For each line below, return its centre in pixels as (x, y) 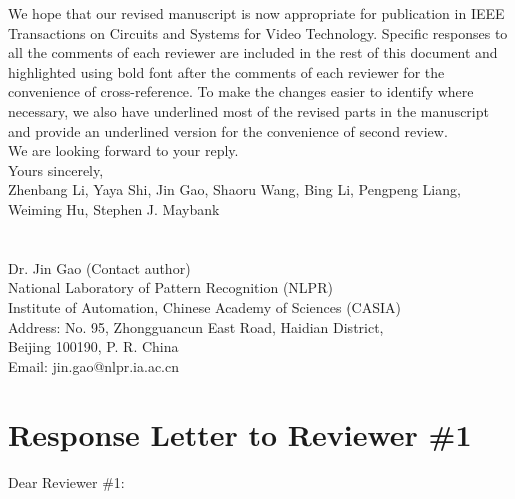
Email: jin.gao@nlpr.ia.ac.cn (94, 365)
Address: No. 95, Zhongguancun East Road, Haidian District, (196, 326)
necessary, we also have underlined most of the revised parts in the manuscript (248, 110)
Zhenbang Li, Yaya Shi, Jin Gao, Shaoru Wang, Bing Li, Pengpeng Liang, (234, 189)
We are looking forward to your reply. (123, 150)
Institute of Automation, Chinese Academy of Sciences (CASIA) (204, 306)
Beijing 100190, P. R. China (93, 346)
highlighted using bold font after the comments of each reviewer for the (226, 71)
